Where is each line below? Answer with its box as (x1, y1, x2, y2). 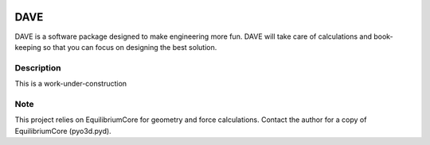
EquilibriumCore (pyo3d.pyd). (14, 126, 111, 135)
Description (14, 62, 61, 73)
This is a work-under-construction (14, 79, 127, 89)
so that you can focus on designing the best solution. (42, 42, 217, 52)
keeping (14, 42, 41, 52)
